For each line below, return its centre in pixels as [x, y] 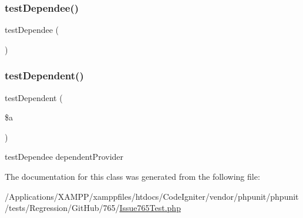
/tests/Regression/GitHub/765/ [62, 208]
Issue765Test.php [150, 208]
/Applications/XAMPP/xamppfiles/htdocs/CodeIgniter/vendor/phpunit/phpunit [152, 196]
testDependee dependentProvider [64, 157]
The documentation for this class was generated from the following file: [132, 176]
